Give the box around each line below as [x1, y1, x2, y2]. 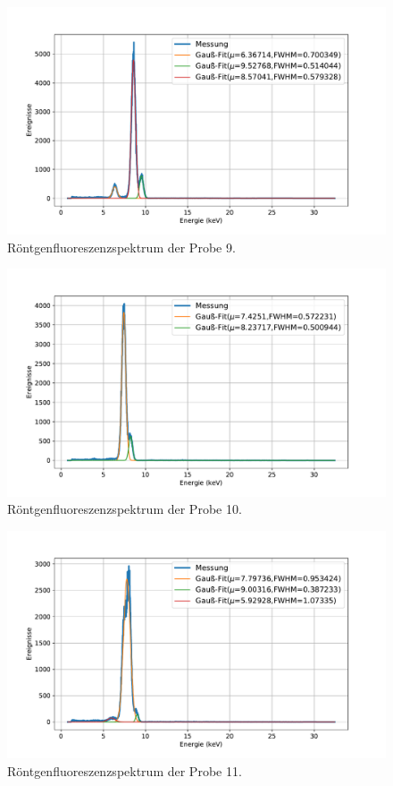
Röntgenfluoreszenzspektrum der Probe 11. [7, 761, 242, 780]
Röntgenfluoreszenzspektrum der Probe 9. [7, 237, 236, 256]
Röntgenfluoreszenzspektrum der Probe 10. [7, 500, 242, 518]
